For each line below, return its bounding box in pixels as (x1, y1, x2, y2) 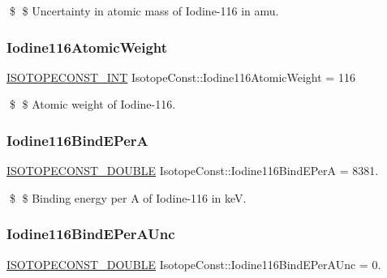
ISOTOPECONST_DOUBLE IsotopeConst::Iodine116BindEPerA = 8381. (6, 162, 379, 179)
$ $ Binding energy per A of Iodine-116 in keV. (9, 189, 247, 206)
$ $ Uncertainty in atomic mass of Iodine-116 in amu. (9, 2, 279, 19)
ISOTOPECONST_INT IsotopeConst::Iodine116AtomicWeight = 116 (6, 68, 355, 85)
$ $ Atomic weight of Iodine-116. (9, 96, 176, 113)
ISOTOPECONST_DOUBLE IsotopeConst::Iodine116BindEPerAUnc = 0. (6, 255, 381, 272)
